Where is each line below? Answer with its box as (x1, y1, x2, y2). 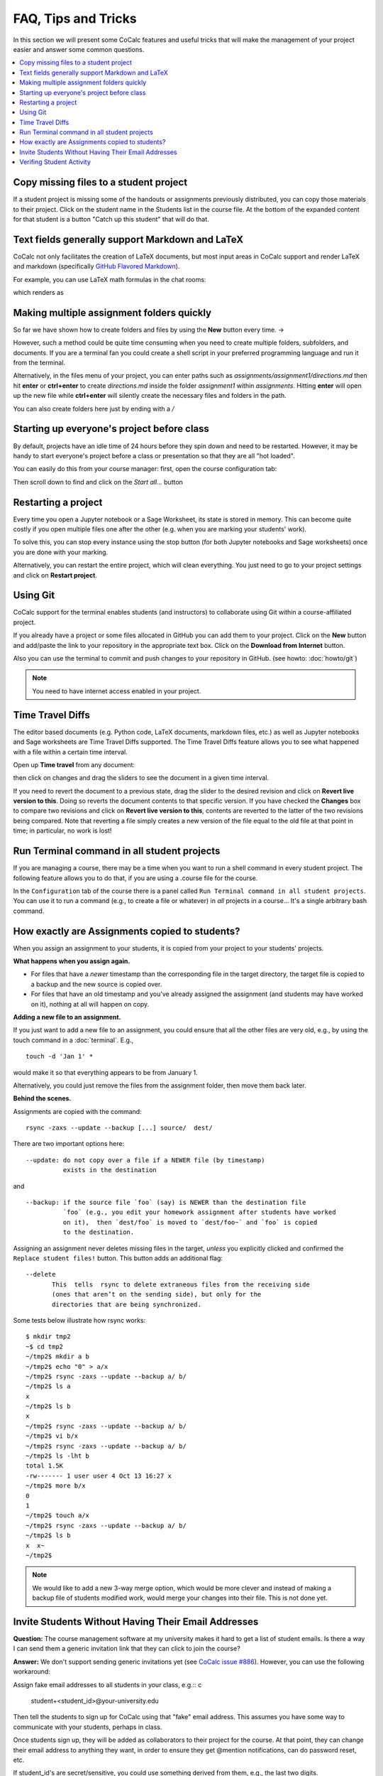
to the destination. (62, 1228, 135, 1236)
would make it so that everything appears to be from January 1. (13, 1068, 198, 1076)
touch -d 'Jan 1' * (26, 1052, 94, 1061)
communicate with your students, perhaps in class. (13, 1723, 162, 1731)
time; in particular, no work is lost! (13, 826, 112, 835)
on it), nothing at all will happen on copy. (30, 1000, 150, 1008)
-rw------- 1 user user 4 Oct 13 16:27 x (26, 1471, 172, 1480)
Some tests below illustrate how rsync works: (13, 1316, 146, 1324)
